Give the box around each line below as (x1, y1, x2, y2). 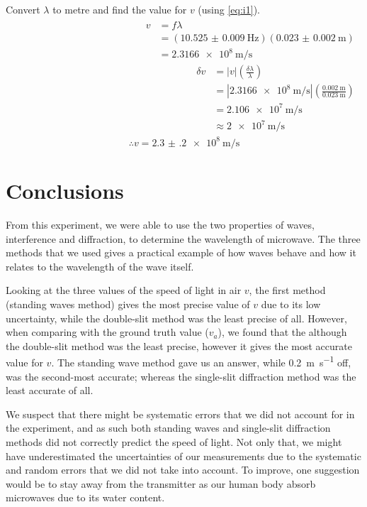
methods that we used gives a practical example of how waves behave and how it (6, 245, 356, 260)
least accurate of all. (6, 383, 94, 398)
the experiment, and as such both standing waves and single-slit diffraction (6, 420, 331, 435)
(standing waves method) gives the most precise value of (6, 296, 250, 311)
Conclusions (6, 176, 124, 205)
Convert (6, 2, 40, 16)
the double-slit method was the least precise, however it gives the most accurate (6, 338, 352, 353)
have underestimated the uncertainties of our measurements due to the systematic (6, 448, 361, 463)
